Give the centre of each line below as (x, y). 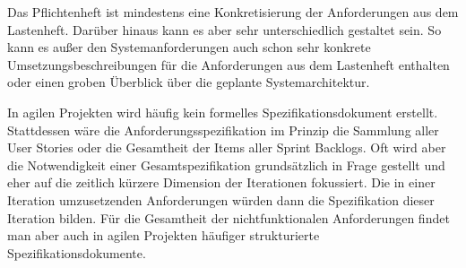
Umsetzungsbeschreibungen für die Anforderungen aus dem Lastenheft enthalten (229, 64)
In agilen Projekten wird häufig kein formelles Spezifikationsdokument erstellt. (223, 112)
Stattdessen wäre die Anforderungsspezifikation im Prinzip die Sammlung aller (223, 130)
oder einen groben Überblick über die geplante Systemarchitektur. (189, 82)
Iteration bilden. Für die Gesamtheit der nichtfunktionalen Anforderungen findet (229, 217)
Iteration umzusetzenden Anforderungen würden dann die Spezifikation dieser (221, 199)
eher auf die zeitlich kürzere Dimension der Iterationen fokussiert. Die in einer (221, 182)
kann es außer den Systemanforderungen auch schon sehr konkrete (189, 47)
